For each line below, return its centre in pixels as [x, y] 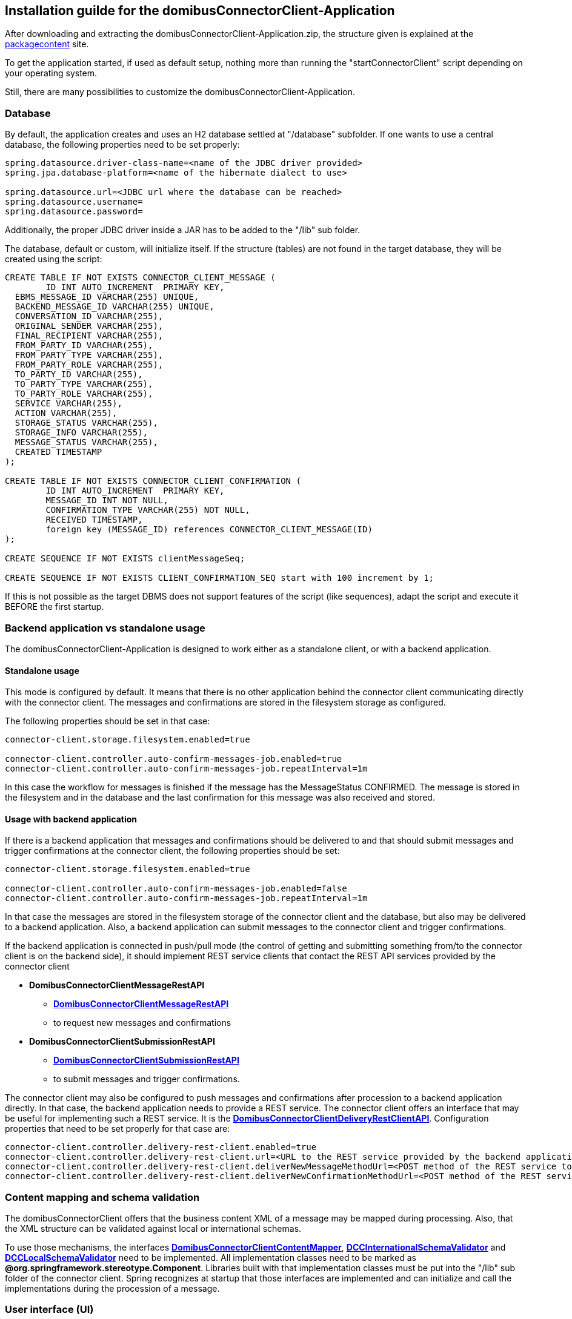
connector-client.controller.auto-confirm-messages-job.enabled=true [174, 759]
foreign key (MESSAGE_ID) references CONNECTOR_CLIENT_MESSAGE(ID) [209, 530]
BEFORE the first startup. [55, 607]
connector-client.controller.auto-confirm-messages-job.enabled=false [176, 889]
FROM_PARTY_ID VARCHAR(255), [84, 345]
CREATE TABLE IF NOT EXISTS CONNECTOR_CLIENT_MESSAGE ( [140, 278]
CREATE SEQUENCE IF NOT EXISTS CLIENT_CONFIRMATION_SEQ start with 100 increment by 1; [220, 578]
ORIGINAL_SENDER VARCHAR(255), [89, 326]
